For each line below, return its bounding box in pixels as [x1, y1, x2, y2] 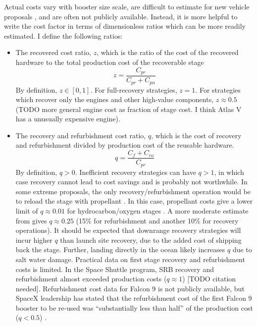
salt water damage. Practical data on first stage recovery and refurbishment [15, 254, 245, 264]
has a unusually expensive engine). [15, 113, 120, 124]
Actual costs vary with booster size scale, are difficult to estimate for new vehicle [4, 1, 250, 11]
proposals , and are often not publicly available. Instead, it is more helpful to [4, 11, 238, 21]
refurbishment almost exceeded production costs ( [15, 273, 167, 284]
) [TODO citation [182, 273, 236, 284]
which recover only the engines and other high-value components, [15, 94, 214, 105]
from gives [15, 215, 47, 225]
